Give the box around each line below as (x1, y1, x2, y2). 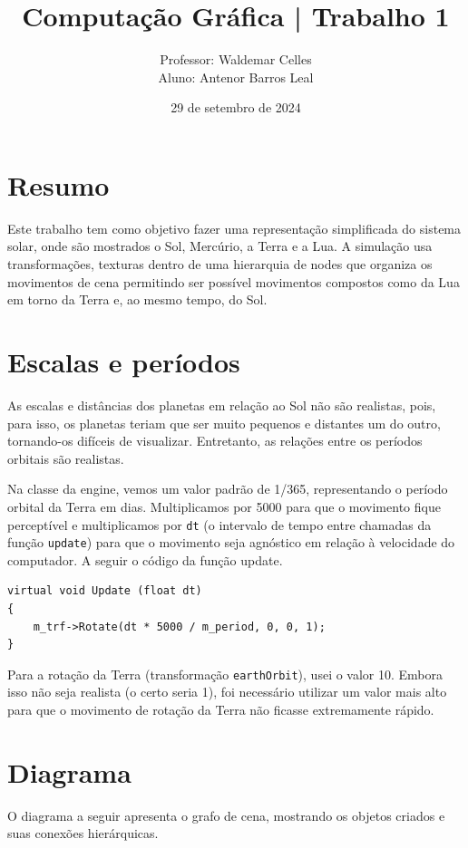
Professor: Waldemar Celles (160, 50, 312, 69)
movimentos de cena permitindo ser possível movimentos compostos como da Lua (7, 272, 460, 291)
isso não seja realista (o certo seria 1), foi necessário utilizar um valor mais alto (7, 682, 447, 701)
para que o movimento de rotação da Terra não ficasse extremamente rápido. (7, 700, 434, 719)
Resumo (7, 166, 110, 203)
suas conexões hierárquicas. (7, 824, 159, 843)
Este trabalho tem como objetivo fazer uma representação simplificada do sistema (7, 218, 462, 237)
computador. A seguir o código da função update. (7, 550, 283, 569)
